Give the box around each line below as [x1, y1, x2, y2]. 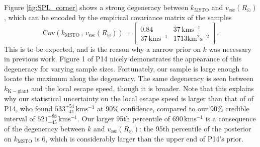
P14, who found [4, 103, 53, 114]
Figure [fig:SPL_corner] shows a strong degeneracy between [4, 2, 189, 12]
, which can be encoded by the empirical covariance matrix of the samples [4, 12, 232, 22]
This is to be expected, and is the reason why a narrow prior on [4, 43, 201, 54]
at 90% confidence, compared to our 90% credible [97, 103, 249, 114]
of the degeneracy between [4, 123, 85, 134]
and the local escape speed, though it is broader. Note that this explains [31, 83, 254, 93]
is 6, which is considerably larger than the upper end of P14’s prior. [35, 133, 243, 144]
